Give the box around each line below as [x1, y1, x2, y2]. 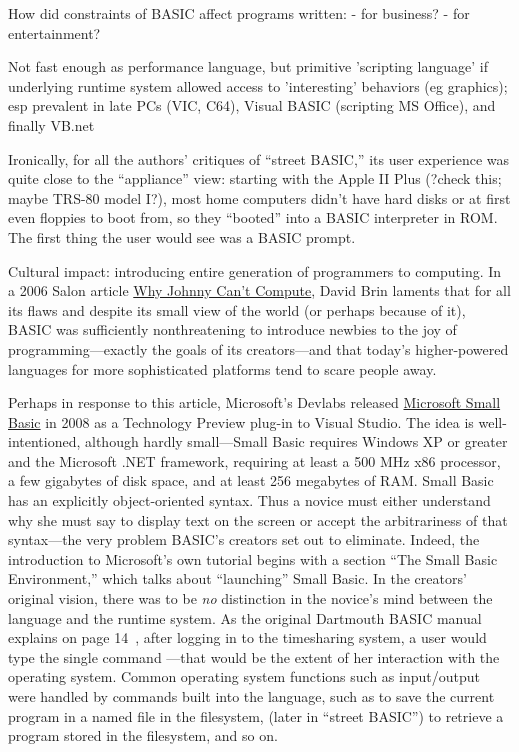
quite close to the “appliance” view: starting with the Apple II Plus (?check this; [8, 168, 502, 189]
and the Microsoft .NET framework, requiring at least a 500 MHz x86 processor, [8, 450, 501, 471]
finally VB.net [8, 114, 95, 135]
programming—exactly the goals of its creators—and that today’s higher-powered [8, 338, 509, 359]
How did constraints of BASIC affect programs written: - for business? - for [8, 3, 470, 23]
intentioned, [8, 431, 81, 452]
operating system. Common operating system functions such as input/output [8, 666, 480, 687]
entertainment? [8, 22, 101, 43]
